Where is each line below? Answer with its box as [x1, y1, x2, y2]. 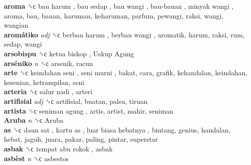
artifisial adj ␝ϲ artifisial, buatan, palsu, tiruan [4, 96, 148, 106]
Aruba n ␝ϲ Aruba [4, 115, 64, 125]
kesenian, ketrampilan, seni [4, 77, 85, 87]
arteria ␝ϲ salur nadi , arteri [4, 86, 92, 97]
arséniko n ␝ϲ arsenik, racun [4, 58, 93, 68]
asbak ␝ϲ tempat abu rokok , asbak [4, 143, 113, 153]
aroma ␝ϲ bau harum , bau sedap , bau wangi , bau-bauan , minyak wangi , [4, 1, 233, 11]
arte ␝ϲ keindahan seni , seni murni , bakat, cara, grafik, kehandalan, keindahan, [4, 67, 248, 78]
